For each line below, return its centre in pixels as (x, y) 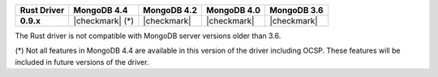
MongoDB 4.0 (234, 10)
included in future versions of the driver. (82, 62)
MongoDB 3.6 (296, 10)
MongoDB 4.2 (170, 10)
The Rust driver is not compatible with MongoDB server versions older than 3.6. (148, 36)
